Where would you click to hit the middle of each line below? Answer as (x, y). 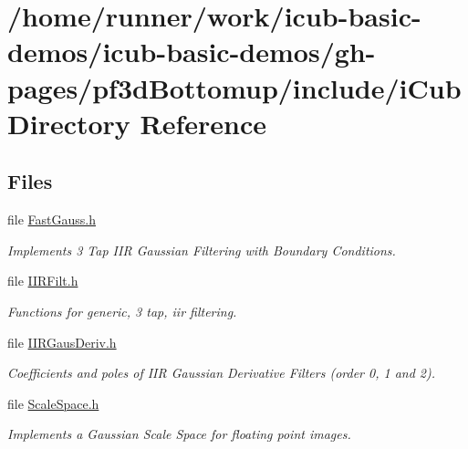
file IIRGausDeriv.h (62, 342)
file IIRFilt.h (43, 281)
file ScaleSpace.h (53, 403)
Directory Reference (137, 123)
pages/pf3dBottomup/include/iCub (234, 87)
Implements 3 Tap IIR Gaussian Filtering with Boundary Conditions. (202, 250)
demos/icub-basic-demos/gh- (192, 52)
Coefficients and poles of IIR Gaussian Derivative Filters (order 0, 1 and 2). (221, 373)
